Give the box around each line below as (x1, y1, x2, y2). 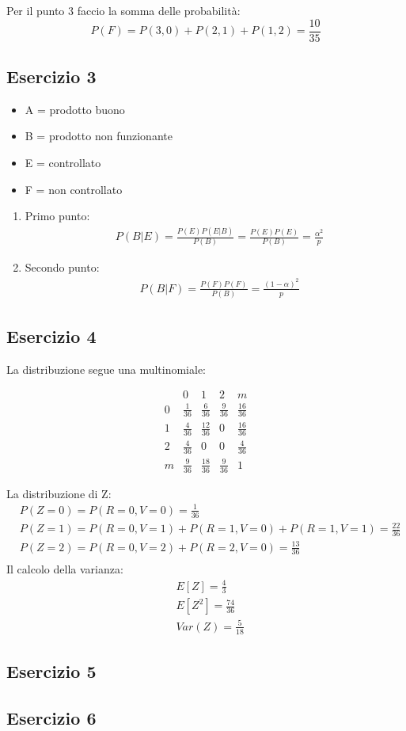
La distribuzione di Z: (6, 485, 112, 501)
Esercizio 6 (6, 705, 97, 729)
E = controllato (25, 154, 101, 171)
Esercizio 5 (6, 659, 97, 683)
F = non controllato (25, 181, 123, 197)
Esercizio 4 (6, 323, 97, 348)
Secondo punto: (25, 259, 100, 276)
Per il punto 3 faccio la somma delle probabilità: (6, 2, 241, 18)
